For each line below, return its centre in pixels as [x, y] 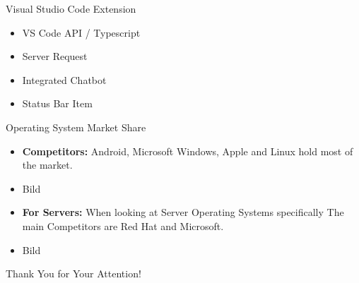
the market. [47, 165]
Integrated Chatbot [64, 79]
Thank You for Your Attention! [73, 273]
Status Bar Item [57, 103]
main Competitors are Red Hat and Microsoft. [123, 225]
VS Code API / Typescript [81, 32]
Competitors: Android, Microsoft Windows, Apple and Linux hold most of [188, 151]
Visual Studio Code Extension [71, 8]
